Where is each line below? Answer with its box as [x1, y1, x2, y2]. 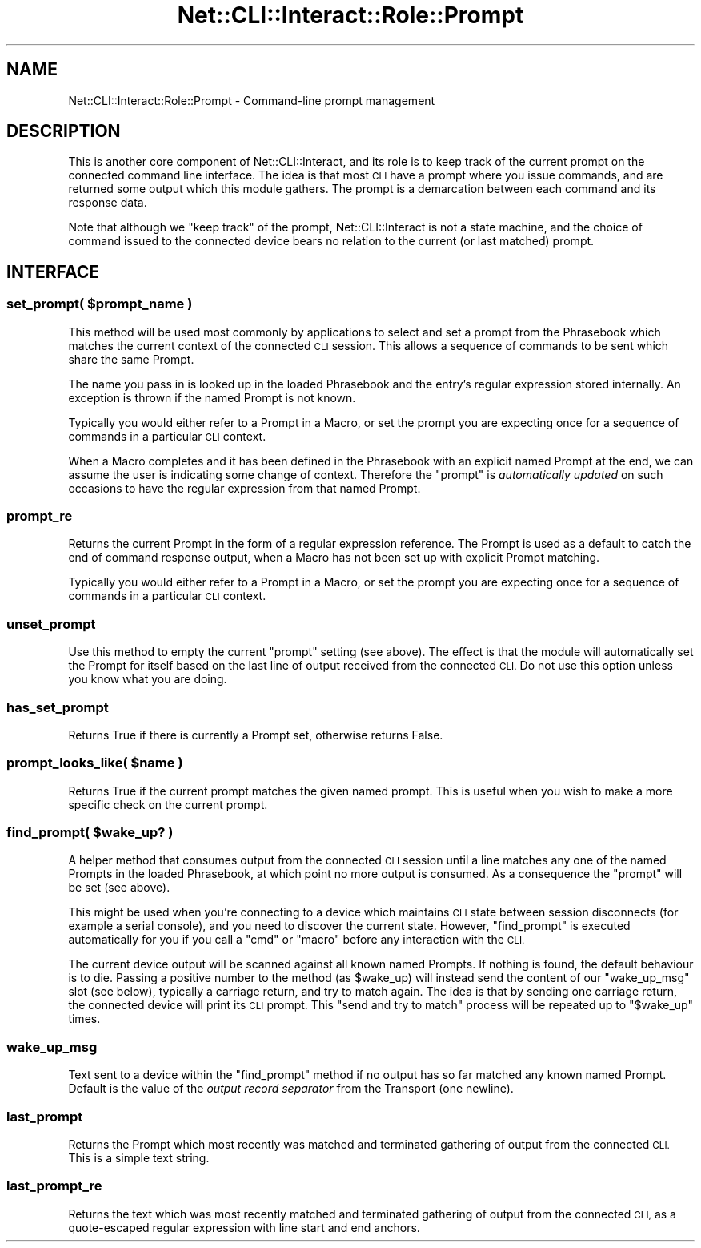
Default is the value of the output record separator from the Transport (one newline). [68, 1081, 514, 1096]
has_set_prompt [6, 698, 109, 715]
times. [68, 1012, 101, 1026]
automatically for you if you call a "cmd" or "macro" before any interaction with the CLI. [68, 932, 525, 947]
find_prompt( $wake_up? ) [6, 824, 174, 841]
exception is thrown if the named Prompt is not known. [68, 390, 356, 405]
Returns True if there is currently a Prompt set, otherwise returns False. [68, 727, 443, 742]
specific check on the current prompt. [68, 797, 268, 811]
